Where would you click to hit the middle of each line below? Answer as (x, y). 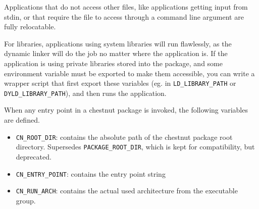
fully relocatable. (30, 27)
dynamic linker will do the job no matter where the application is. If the (116, 53)
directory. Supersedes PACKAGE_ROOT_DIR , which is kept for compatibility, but (135, 147)
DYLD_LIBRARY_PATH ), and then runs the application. (85, 93)
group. (26, 200)
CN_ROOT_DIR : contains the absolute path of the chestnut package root (124, 137)
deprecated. (34, 156)
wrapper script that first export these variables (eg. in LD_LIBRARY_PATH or (120, 83)
